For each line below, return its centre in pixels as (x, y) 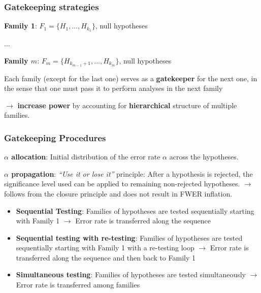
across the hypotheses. (204, 157)
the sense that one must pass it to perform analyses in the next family (113, 88)
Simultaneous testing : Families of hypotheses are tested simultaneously (131, 274)
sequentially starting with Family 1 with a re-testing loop (105, 248)
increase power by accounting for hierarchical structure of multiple (127, 105)
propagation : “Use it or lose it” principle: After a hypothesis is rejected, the (132, 173)
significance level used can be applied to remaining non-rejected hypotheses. (122, 184)
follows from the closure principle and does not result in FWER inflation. (118, 193)
